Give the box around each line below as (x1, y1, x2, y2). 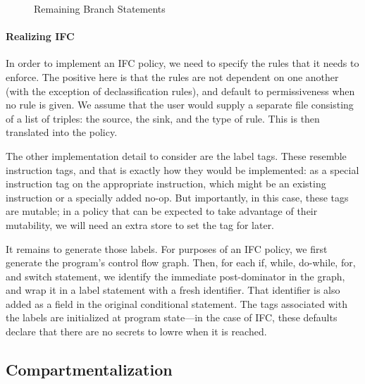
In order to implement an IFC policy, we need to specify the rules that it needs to (6, 56, 359, 70)
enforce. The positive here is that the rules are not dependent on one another (6, 69, 339, 84)
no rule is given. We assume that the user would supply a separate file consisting (6, 97, 354, 112)
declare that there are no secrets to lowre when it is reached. (6, 324, 267, 339)
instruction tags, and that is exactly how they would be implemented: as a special (6, 162, 359, 177)
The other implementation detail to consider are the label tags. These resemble (6, 148, 347, 163)
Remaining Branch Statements (34, 1, 166, 16)
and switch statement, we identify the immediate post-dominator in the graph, (6, 268, 345, 283)
